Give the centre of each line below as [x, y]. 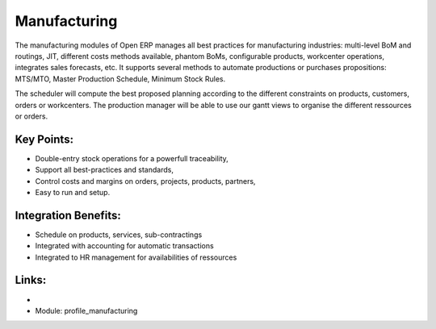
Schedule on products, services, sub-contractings [119, 235]
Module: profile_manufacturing [86, 310]
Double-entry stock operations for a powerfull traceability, [132, 158]
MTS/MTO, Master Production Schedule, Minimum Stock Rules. [120, 79]
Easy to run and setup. [73, 192]
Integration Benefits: [68, 215]
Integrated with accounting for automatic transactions [124, 246]
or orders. [31, 116]
